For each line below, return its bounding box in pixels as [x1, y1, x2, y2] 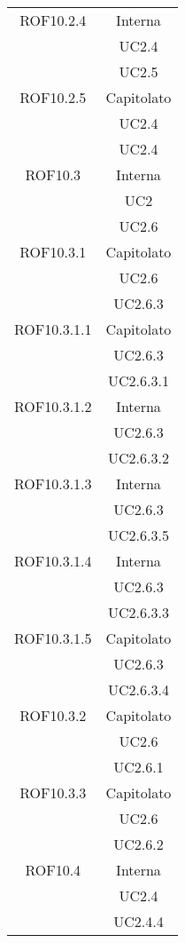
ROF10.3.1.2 [14, 396, 92, 416]
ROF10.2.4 [19, 10, 87, 30]
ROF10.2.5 [19, 87, 87, 107]
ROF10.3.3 [19, 782, 87, 803]
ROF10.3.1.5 [14, 628, 92, 648]
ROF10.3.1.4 [14, 551, 92, 571]
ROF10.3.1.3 [14, 473, 92, 494]
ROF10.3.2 [19, 705, 87, 725]
